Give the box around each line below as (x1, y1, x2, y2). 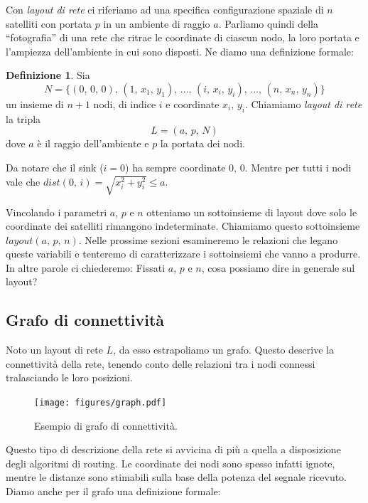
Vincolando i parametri (6, 204, 107, 219)
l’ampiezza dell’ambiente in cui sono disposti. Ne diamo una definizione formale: (6, 43, 354, 58)
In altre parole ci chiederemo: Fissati (6, 260, 166, 275)
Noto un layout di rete (6, 342, 103, 357)
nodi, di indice (93, 96, 156, 111)
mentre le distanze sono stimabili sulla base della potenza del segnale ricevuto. (6, 470, 347, 485)
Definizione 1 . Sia (6, 68, 90, 83)
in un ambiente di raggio (103, 16, 210, 31)
